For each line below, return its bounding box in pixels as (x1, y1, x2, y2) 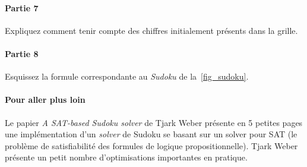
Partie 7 (5, 1, 39, 14)
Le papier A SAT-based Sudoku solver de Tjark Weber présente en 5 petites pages (5, 116, 303, 128)
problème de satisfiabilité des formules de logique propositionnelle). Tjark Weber (5, 139, 298, 152)
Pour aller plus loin (5, 93, 86, 106)
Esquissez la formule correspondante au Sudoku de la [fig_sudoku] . (5, 70, 249, 83)
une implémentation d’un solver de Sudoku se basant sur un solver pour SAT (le (5, 128, 297, 140)
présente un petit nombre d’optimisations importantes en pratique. (5, 151, 248, 163)
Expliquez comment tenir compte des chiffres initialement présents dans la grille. (5, 24, 298, 36)
